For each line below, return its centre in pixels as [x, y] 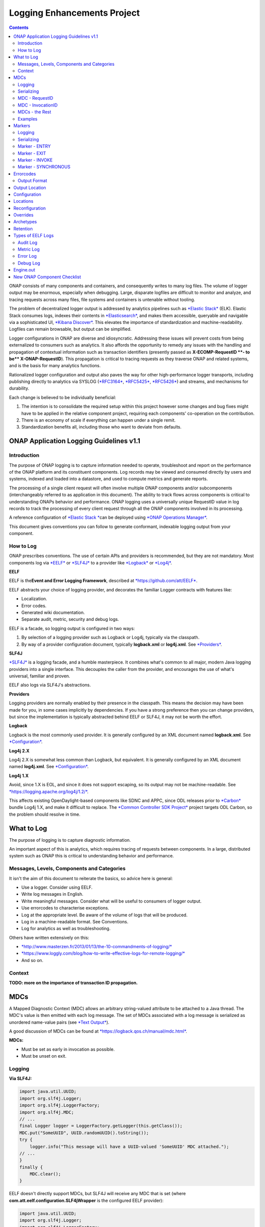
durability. [19, 388]
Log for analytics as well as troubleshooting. [66, 929]
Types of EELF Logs [34, 236]
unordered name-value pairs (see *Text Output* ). [59, 1022]
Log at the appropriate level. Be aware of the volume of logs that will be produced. [105, 915]
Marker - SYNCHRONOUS [44, 167]
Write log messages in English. [52, 894]
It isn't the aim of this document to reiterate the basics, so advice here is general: [91, 878]
